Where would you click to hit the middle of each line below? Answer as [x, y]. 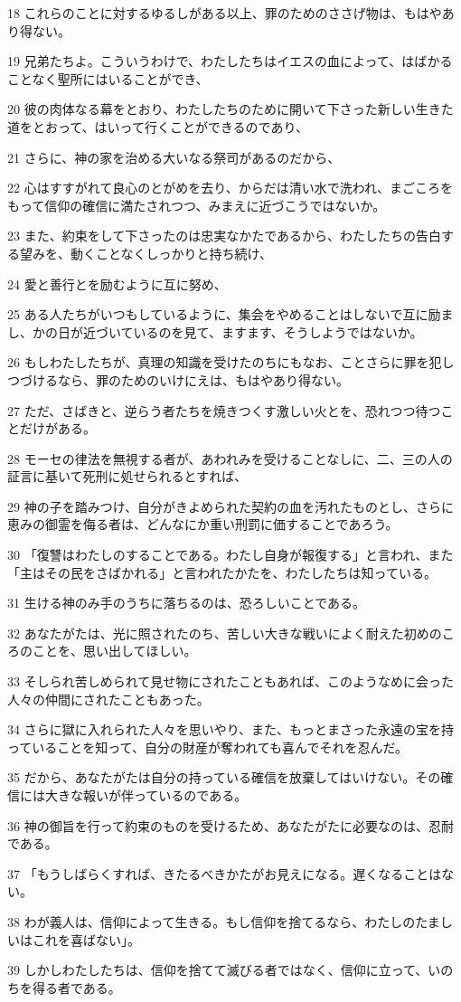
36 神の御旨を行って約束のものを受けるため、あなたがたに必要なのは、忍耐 [230, 825]
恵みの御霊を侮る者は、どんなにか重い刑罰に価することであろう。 [203, 524]
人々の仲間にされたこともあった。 [108, 699]
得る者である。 [76, 987]
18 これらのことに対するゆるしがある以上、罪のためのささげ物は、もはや [225, 13]
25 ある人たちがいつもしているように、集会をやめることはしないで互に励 [224, 314]
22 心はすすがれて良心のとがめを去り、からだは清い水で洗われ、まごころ [224, 188]
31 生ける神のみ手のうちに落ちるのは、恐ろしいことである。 [187, 603]
